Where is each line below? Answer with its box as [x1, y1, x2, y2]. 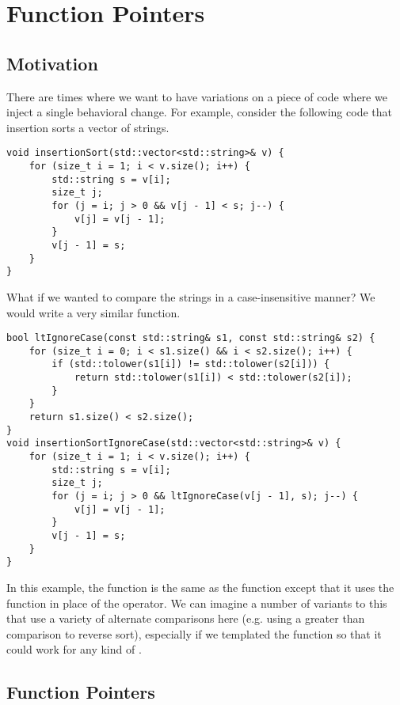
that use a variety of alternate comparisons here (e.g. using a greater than [6, 610, 365, 627]
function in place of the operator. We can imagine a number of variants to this [6, 594, 387, 611]
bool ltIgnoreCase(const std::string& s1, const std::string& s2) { [6, 332, 375, 344]
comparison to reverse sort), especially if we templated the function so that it [6, 625, 382, 642]
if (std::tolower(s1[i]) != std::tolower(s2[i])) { [51, 358, 330, 370]
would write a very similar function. [6, 304, 181, 320]
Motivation [6, 51, 98, 75]
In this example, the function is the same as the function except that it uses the [6, 578, 394, 595]
